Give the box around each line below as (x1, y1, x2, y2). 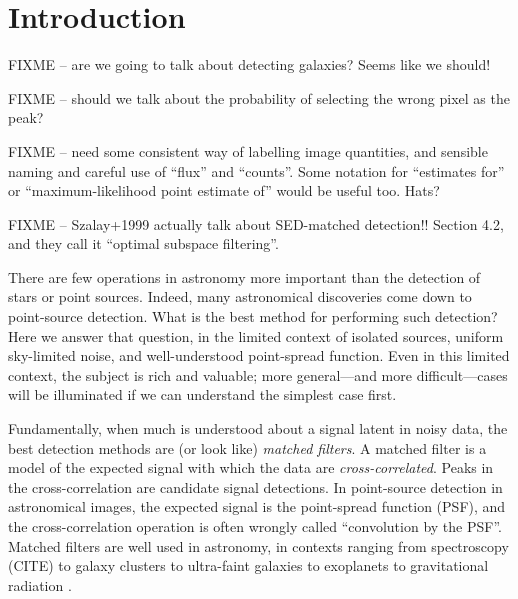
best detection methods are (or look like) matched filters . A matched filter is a (8, 437, 487, 458)
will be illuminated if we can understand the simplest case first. (8, 384, 397, 405)
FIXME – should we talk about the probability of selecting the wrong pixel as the (8, 87, 510, 108)
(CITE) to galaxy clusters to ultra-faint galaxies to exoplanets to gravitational (8, 555, 489, 576)
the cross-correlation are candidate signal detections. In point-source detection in (8, 476, 503, 497)
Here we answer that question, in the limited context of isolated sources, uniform (8, 325, 504, 346)
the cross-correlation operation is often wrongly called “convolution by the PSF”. (8, 516, 502, 536)
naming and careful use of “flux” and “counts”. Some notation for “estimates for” (8, 160, 505, 181)
